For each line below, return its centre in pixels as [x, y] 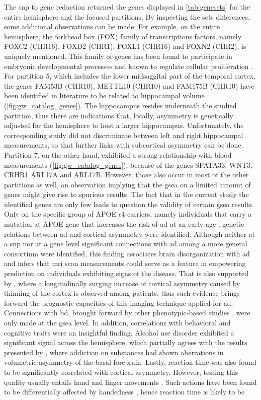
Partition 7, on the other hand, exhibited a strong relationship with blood [118, 154]
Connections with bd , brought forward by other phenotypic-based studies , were [127, 313]
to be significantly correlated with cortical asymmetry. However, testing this [121, 372]
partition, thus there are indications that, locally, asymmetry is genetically [119, 115]
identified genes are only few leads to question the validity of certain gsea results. [129, 204]
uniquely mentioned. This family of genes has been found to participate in [118, 56]
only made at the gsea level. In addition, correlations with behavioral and [117, 322]
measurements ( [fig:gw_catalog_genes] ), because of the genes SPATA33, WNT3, [128, 164]
